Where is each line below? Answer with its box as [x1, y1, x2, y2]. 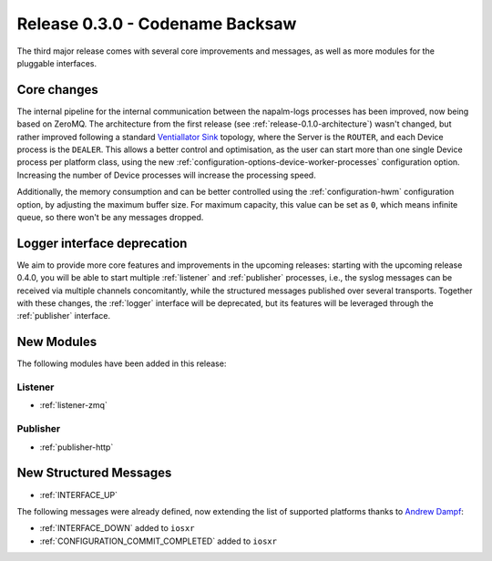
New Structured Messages [16, 465, 172, 481]
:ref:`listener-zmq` [39, 400, 108, 411]
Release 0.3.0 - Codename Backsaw [16, 14, 297, 34]
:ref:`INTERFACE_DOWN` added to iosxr [39, 523, 195, 534]
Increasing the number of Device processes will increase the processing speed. [16, 169, 316, 180]
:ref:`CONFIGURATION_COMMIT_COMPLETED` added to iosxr [39, 535, 278, 546]
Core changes [16, 82, 99, 97]
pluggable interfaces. [16, 57, 97, 68]
